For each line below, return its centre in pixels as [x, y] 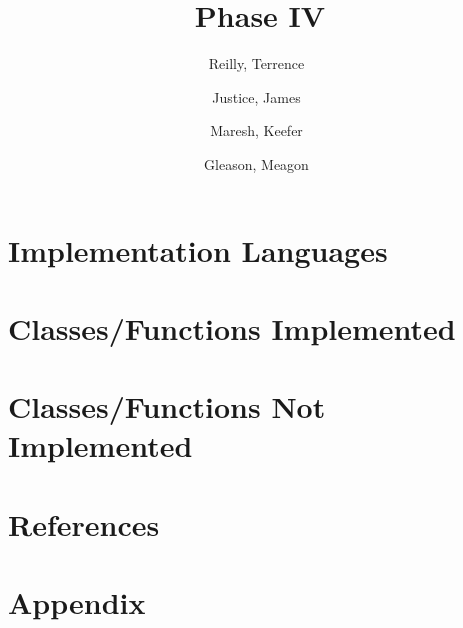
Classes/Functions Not [167, 406]
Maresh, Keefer [256, 130]
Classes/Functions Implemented [232, 327]
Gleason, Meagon [256, 163]
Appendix [77, 602]
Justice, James [256, 96]
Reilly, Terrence [256, 63]
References [84, 523]
